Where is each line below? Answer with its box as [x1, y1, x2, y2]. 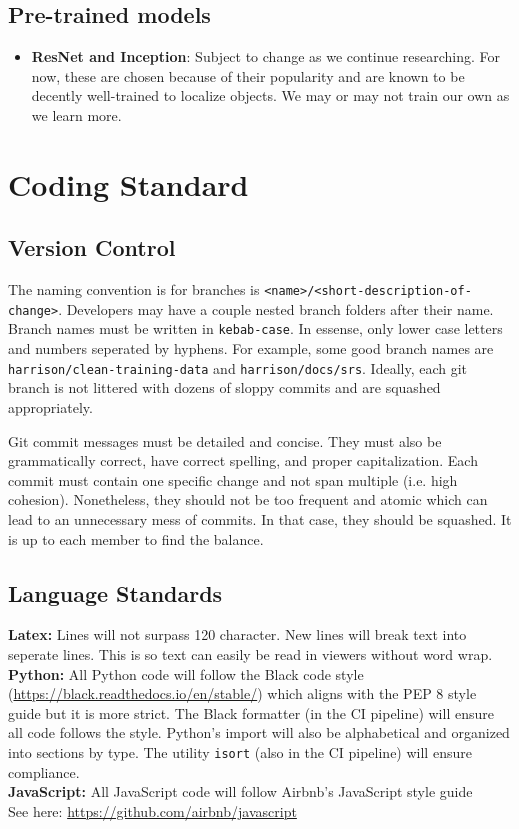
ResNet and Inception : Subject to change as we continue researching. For [31, 46, 501, 67]
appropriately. [8, 396, 93, 417]
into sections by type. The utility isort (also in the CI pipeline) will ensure [8, 741, 472, 762]
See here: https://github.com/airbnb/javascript [8, 800, 297, 821]
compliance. [8, 761, 80, 782]
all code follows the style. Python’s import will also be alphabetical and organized [8, 722, 510, 743]
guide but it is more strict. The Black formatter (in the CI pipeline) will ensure [8, 702, 494, 723]
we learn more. [31, 104, 122, 125]
